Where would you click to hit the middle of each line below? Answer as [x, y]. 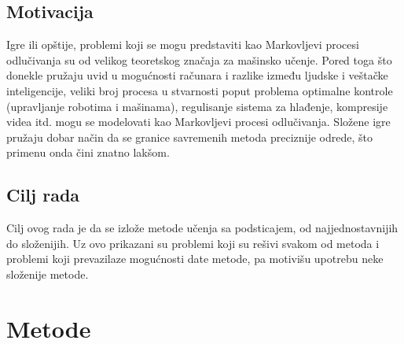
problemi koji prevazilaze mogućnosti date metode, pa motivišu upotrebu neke [195, 259]
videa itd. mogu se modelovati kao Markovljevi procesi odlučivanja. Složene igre [198, 122]
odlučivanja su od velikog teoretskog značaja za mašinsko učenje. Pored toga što [199, 59]
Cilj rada [43, 195]
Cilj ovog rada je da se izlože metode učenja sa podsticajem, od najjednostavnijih [202, 228]
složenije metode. [48, 274]
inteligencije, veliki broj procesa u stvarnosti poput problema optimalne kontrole [200, 90]
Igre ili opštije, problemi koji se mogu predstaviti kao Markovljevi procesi [183, 44]
